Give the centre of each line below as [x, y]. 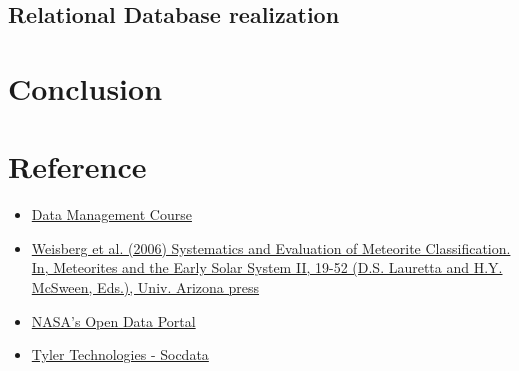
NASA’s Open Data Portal [113, 320]
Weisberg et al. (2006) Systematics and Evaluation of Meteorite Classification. [271, 247]
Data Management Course [111, 214]
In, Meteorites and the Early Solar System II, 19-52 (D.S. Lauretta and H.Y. [267, 267]
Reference [77, 166]
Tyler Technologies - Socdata [120, 354]
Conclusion [85, 87]
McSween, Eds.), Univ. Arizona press [145, 287]
